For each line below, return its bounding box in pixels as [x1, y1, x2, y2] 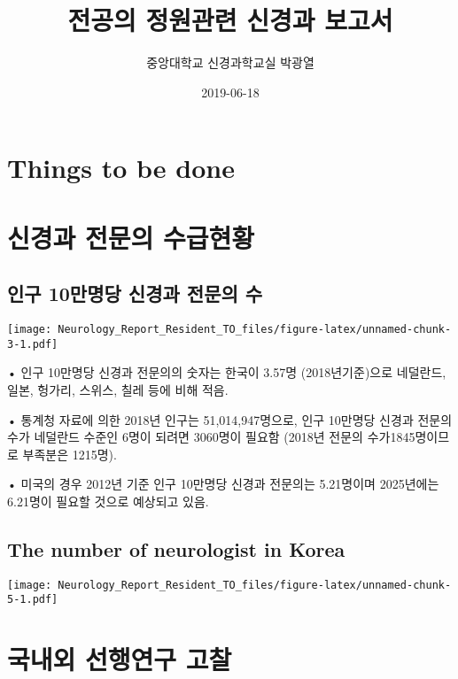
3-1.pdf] [7, 337, 58, 351]
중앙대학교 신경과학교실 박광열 [146, 53, 314, 72]
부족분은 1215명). [22, 444, 117, 463]
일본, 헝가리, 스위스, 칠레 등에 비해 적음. [7, 380, 229, 398]
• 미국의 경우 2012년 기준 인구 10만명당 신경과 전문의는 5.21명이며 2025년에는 [7, 475, 439, 493]
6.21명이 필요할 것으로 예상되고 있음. [7, 491, 209, 510]
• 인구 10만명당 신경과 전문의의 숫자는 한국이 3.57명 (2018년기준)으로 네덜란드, [7, 363, 446, 382]
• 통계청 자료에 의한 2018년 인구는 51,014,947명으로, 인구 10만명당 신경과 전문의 [7, 410, 453, 428]
